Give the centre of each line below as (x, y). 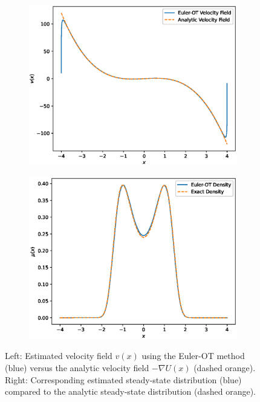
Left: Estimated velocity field (59, 356)
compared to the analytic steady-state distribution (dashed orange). (131, 391)
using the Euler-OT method (193, 356)
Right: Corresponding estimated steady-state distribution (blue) (123, 379)
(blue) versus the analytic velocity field (77, 367)
